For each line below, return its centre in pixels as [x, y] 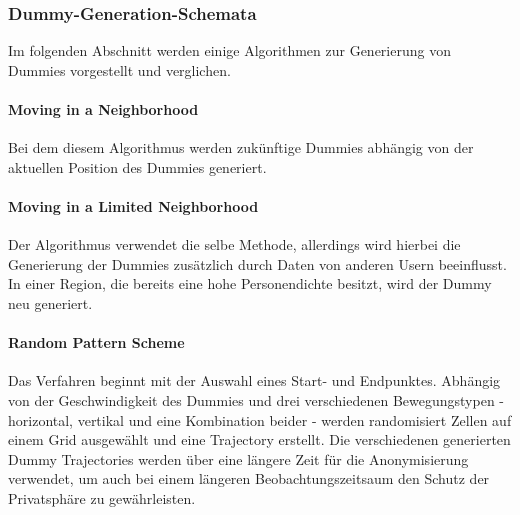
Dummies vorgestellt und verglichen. [119, 69]
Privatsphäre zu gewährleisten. [102, 497]
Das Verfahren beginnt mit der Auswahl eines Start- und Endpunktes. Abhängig [254, 380]
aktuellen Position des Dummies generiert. [137, 166]
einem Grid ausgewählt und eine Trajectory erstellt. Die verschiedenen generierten [259, 439]
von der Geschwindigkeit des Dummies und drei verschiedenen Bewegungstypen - [256, 399]
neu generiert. [50, 302]
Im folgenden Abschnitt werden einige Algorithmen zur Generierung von [229, 50]
